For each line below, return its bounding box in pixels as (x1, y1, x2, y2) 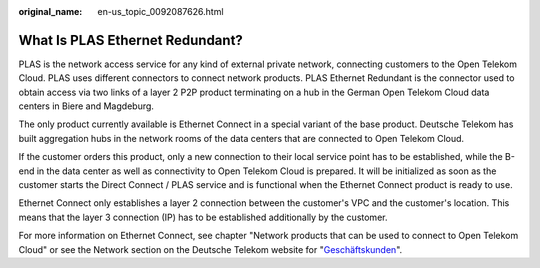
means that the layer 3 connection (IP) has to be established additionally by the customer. (18, 211, 388, 223)
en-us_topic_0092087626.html (97, 6, 224, 17)
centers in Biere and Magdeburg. (18, 100, 155, 112)
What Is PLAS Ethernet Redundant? (18, 31, 244, 49)
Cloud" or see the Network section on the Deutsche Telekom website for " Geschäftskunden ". (18, 243, 403, 255)
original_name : (18, 6, 83, 17)
